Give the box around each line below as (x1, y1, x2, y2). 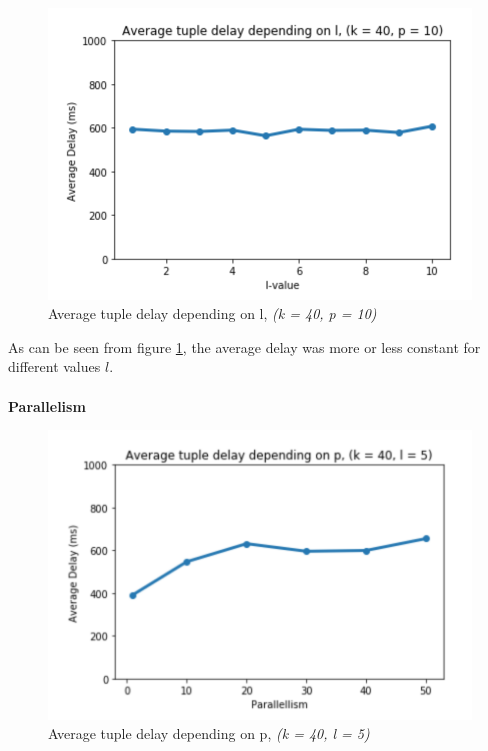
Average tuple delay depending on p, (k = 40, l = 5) (48, 723, 370, 744)
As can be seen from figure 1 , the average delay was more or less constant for (8, 336, 481, 357)
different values (8, 356, 101, 377)
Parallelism (8, 395, 86, 416)
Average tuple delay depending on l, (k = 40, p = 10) (48, 303, 377, 324)
